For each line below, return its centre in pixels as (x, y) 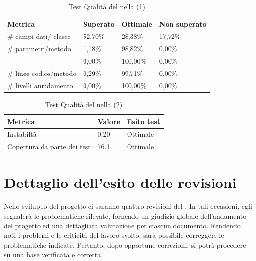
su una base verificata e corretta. (54, 254)
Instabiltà (22, 134)
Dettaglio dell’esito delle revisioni (120, 182)
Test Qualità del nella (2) (84, 104)
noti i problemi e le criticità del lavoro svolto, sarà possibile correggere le (114, 235)
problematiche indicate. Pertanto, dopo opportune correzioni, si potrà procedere (125, 244)
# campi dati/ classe (39, 36)
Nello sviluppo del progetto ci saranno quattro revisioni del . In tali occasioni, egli (128, 206)
